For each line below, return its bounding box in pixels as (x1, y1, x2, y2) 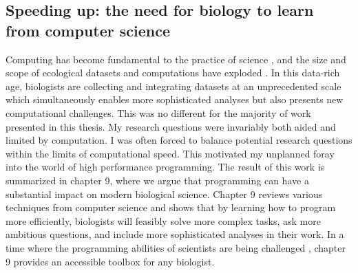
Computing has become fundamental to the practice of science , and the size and (6, 52, 346, 66)
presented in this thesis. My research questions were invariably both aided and (6, 119, 336, 133)
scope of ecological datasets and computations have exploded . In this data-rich (6, 65, 340, 80)
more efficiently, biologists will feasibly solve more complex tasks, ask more (6, 213, 321, 228)
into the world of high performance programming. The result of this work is (6, 160, 325, 174)
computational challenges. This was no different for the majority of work (6, 105, 311, 120)
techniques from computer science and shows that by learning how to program (6, 200, 336, 215)
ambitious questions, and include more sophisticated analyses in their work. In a (6, 227, 344, 241)
